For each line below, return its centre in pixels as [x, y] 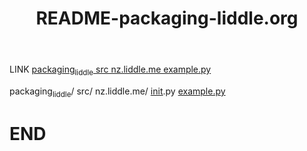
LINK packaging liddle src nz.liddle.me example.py [110, 70]
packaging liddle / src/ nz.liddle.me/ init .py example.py [117, 92]
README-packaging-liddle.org [167, 18]
